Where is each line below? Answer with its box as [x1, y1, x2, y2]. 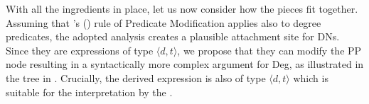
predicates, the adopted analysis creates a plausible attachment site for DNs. [6, 29, 340, 44]
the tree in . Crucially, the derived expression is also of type [6, 70, 266, 85]
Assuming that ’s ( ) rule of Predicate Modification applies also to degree [6, 15, 321, 30]
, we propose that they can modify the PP [177, 42, 362, 57]
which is [293, 70, 328, 85]
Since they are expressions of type [6, 42, 154, 57]
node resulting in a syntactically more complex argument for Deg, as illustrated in [6, 57, 364, 71]
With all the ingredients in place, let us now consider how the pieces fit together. [6, 1, 358, 16]
